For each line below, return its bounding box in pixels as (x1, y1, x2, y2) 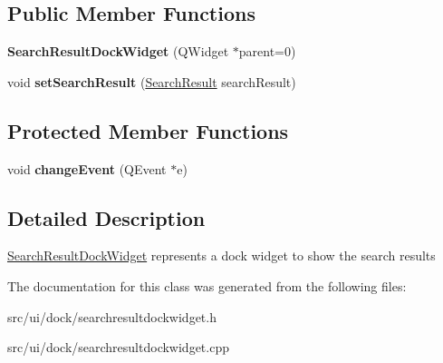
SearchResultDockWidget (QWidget (7, 42, 229, 61)
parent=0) (238, 42, 296, 61)
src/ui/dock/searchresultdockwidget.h (7, 307, 217, 326)
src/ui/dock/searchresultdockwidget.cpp (7, 338, 229, 357)
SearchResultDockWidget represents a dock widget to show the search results (7, 246, 436, 265)
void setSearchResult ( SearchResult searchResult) (7, 72, 296, 91)
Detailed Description (7, 203, 206, 231)
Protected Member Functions (7, 116, 289, 144)
